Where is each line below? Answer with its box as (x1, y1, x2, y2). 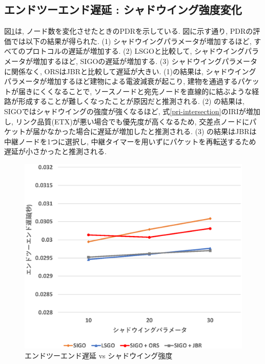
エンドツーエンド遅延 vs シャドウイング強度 (25, 350, 173, 361)
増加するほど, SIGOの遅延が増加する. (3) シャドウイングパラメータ (32, 55, 257, 66)
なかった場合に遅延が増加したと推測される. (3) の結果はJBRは (47, 126, 257, 137)
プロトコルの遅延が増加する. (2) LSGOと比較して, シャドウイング (25, 46, 245, 56)
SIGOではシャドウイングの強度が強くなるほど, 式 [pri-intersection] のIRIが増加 (4, 105, 260, 116)
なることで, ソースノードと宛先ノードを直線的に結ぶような (54, 85, 252, 96)
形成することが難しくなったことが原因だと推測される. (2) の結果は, (18, 96, 244, 106)
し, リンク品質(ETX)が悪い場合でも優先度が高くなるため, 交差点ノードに (4, 116, 250, 126)
